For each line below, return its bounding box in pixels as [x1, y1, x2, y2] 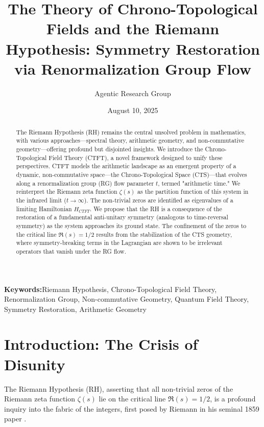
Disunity [4, 353, 65, 374]
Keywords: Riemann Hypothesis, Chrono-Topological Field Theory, [4, 283, 217, 294]
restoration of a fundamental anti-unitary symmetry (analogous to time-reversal [16, 213, 228, 221]
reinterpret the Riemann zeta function [16, 187, 117, 196]
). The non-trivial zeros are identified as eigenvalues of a [84, 195, 233, 204]
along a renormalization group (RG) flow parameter [16, 178, 154, 187]
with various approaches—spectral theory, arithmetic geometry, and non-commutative [16, 136, 245, 145]
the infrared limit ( [16, 195, 66, 204]
